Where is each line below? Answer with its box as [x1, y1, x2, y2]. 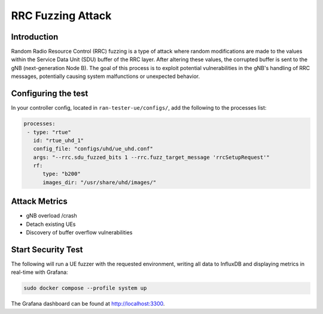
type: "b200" [42, 171, 81, 177]
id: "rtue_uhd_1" [33, 137, 84, 144]
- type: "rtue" [27, 129, 72, 135]
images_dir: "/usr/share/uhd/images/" [42, 179, 157, 186]
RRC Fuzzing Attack [11, 9, 112, 22]
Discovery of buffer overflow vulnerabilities [26, 229, 133, 236]
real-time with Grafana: [11, 268, 68, 276]
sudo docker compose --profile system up [23, 285, 147, 292]
